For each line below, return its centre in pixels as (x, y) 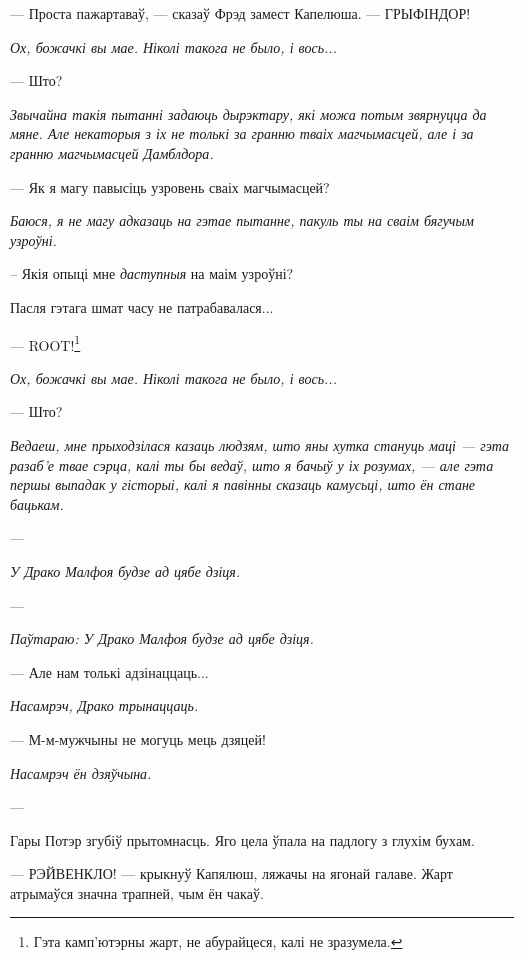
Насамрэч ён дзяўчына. (81, 772)
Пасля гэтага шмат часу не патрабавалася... (142, 306)
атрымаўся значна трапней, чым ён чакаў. (137, 892)
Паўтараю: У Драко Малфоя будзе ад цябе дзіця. (162, 638)
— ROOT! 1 (45, 343)
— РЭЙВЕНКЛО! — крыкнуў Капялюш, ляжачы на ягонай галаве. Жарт (231, 873)
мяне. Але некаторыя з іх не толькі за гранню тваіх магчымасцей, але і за (242, 133)
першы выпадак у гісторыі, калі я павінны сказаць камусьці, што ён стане (243, 484)
